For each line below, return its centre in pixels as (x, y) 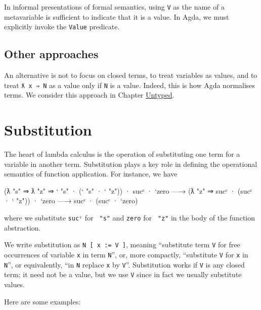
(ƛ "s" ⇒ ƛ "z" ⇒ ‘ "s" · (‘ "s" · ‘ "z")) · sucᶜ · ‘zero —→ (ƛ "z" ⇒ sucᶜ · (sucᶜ (128, 190)
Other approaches (51, 54)
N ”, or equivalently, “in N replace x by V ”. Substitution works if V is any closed (124, 264)
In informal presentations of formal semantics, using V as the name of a (114, 7)
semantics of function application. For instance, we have (91, 174)
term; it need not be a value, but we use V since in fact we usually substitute (123, 274)
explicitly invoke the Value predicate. (62, 27)
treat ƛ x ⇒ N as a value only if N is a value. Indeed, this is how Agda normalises (130, 85)
